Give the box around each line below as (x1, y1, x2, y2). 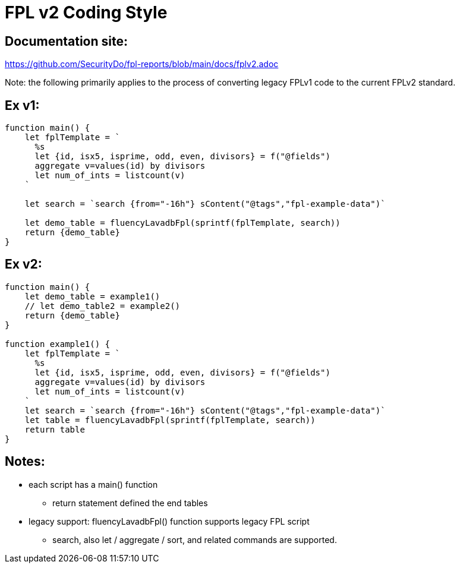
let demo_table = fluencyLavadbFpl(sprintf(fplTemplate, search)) (24, 218, 341, 228)
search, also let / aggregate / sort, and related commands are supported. (52, 534, 337, 545)
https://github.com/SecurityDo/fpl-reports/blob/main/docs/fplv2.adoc (5, 59, 279, 70)
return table (24, 424, 85, 434)
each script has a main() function (29, 479, 158, 490)
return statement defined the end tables (52, 497, 208, 508)
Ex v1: (5, 97, 40, 113)
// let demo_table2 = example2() (24, 301, 181, 311)
